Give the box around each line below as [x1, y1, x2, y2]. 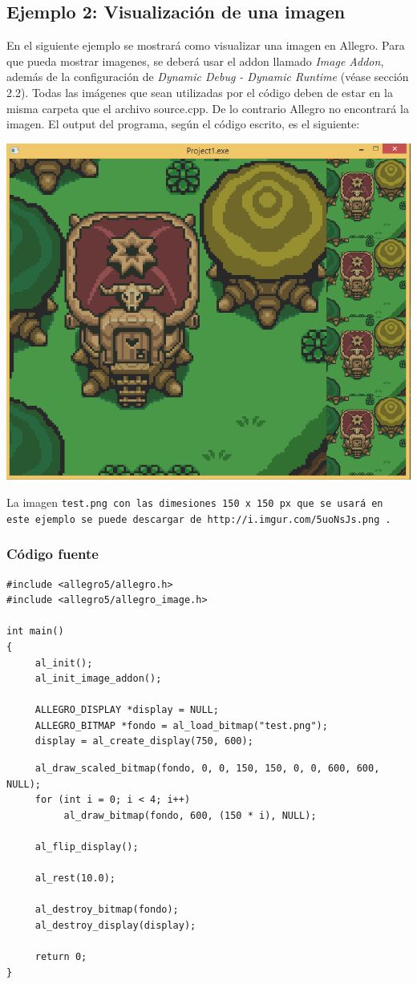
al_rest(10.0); [34, 873, 116, 885]
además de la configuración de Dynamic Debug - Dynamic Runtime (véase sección [6, 68, 409, 85]
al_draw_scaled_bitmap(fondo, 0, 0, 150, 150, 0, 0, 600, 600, [34, 763, 380, 775]
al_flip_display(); [34, 841, 139, 853]
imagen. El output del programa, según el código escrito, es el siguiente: [6, 115, 360, 132]
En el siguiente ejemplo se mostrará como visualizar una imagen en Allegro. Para [6, 37, 405, 54]
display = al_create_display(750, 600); [34, 735, 253, 747]
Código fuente [6, 544, 99, 564]
